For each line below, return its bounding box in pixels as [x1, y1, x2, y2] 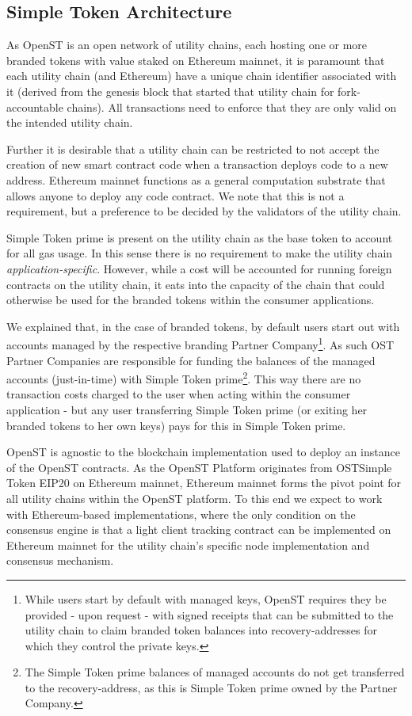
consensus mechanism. [6, 552, 114, 569]
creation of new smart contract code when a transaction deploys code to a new [6, 156, 388, 173]
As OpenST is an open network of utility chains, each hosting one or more [6, 36, 368, 53]
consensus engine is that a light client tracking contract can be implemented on [6, 521, 391, 538]
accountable [6, 98, 63, 115]
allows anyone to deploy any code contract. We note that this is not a [6, 187, 345, 204]
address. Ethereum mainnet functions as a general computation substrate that [6, 171, 386, 188]
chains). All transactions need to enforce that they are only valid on [67, 98, 397, 115]
